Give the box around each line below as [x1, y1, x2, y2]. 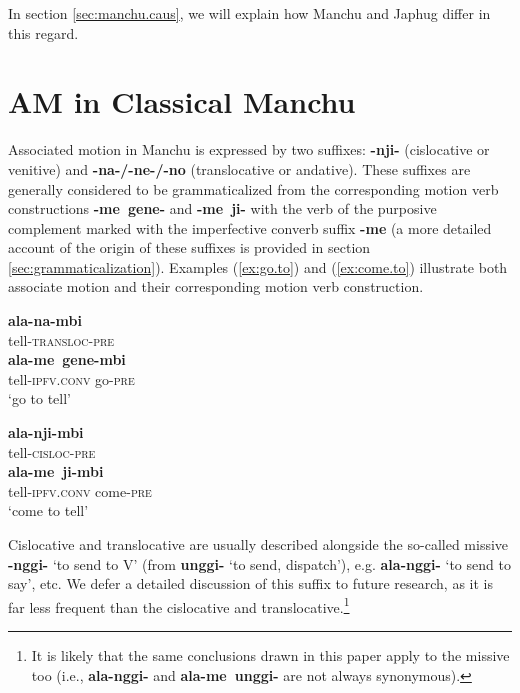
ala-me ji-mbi [8, 461, 104, 482]
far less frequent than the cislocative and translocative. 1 [8, 593, 350, 617]
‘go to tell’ [8, 388, 71, 409]
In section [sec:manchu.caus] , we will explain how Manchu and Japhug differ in [8, 3, 491, 23]
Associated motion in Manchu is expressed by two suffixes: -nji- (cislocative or [8, 139, 490, 160]
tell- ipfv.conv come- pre [8, 480, 152, 501]
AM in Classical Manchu [8, 81, 356, 122]
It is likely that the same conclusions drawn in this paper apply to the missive [31, 645, 510, 666]
